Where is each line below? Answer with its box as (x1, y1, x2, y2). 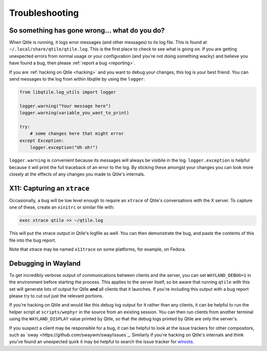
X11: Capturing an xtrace (9, 184, 90, 192)
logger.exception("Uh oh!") (30, 145, 98, 150)
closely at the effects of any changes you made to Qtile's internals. (9, 171, 145, 177)
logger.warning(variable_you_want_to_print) (19, 110, 130, 116)
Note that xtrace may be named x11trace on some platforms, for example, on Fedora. (9, 246, 186, 252)
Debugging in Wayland (9, 259, 81, 267)
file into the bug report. (9, 237, 56, 243)
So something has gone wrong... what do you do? (9, 26, 165, 35)
